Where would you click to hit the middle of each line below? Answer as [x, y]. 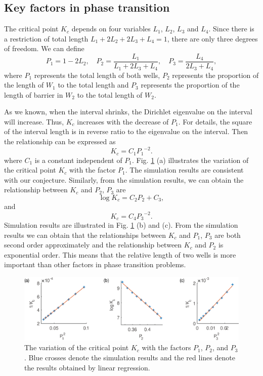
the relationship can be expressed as [60, 141]
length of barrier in [34, 94]
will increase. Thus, [34, 121]
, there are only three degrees [212, 38]
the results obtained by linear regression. [87, 367]
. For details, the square [215, 121]
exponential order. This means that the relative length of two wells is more [120, 254]
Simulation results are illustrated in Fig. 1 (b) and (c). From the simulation [121, 224]
